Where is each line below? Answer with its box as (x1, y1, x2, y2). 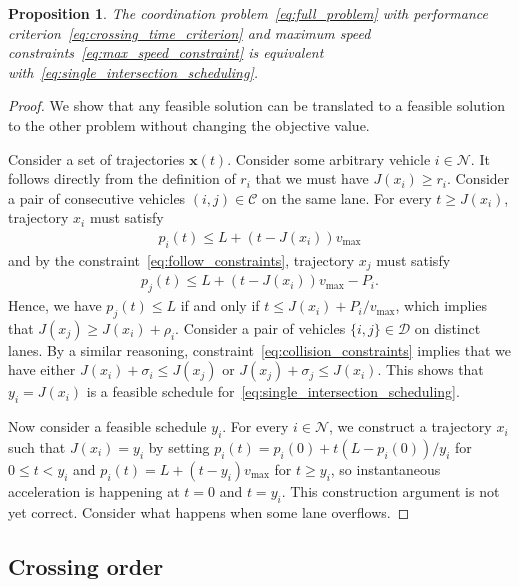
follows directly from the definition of (8, 168, 236, 189)
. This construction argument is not (281, 481, 500, 502)
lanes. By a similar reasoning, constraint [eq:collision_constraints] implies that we (8, 339, 512, 360)
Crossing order (8, 550, 164, 581)
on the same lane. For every (262, 187, 432, 208)
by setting (148, 437, 210, 458)
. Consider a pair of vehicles (175, 317, 346, 338)
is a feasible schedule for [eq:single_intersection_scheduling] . (86, 381, 460, 402)
